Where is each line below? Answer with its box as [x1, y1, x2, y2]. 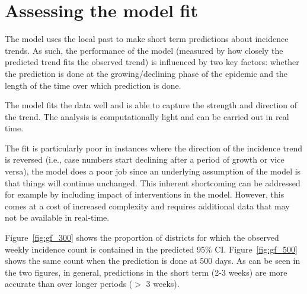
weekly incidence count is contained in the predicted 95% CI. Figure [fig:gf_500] [5, 243, 298, 255]
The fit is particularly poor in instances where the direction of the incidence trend [5, 141, 303, 154]
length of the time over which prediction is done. [5, 79, 181, 91]
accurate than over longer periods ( [5, 277, 133, 290]
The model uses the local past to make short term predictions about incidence [5, 33, 289, 45]
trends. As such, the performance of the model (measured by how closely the [5, 44, 283, 56]
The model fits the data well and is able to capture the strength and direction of [5, 99, 298, 111]
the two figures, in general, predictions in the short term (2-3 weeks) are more [5, 266, 287, 278]
